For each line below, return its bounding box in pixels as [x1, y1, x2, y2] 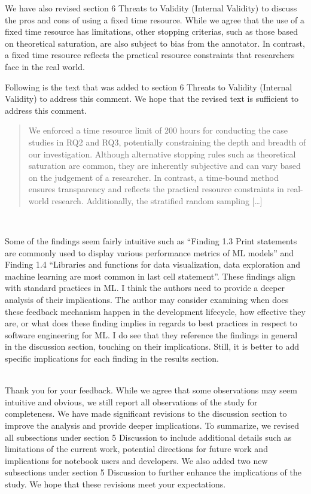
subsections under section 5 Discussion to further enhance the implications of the [5, 466, 301, 478]
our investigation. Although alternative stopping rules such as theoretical [28, 147, 296, 160]
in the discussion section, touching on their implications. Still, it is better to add [5, 340, 300, 353]
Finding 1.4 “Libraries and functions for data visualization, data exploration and [5, 258, 300, 271]
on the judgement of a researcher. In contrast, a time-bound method [28, 171, 279, 183]
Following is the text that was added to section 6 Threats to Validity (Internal [5, 80, 292, 93]
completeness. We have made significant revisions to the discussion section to [5, 407, 287, 420]
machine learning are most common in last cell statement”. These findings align [5, 269, 295, 282]
